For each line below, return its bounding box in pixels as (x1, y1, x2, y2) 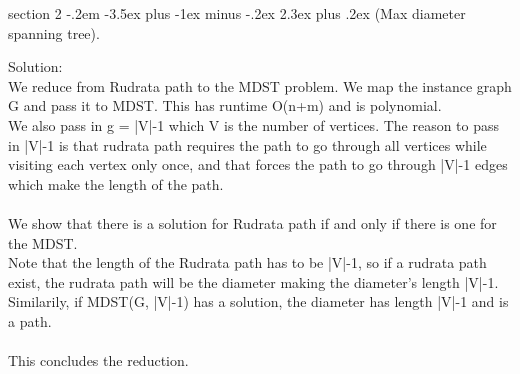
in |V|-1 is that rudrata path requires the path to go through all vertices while (8, 134, 487, 155)
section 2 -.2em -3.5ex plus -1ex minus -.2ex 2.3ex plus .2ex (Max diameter (8, 3, 466, 23)
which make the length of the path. (8, 173, 224, 194)
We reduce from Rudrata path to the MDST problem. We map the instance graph (8, 75, 512, 96)
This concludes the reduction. (8, 350, 189, 371)
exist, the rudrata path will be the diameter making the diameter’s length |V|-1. (8, 271, 499, 292)
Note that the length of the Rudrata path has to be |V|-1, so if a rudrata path (8, 252, 487, 273)
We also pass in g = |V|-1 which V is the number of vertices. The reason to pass (8, 114, 500, 135)
